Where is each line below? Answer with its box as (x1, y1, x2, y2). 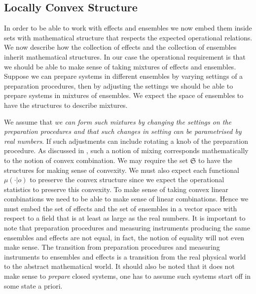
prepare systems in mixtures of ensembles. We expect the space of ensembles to (4, 90, 244, 100)
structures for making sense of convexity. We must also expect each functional (4, 164, 239, 175)
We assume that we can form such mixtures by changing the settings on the (4, 116, 232, 127)
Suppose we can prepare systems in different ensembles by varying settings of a (4, 71, 243, 81)
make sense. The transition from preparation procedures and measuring (4, 242, 220, 252)
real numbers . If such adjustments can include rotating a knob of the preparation (4, 135, 248, 146)
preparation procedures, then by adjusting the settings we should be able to (4, 80, 233, 91)
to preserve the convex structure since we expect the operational (30, 174, 224, 185)
